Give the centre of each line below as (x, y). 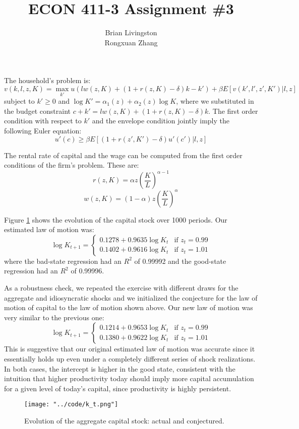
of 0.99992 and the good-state (180, 261)
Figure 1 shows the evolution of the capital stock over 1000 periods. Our (116, 219)
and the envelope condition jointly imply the (161, 121)
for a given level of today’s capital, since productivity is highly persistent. (118, 388)
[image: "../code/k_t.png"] (71, 405)
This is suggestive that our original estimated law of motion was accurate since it (130, 349)
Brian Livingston (131, 32)
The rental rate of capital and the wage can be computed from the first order (123, 155)
